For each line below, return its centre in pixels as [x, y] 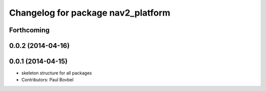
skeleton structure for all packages [57, 73]
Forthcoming [29, 30]
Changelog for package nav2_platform [90, 13]
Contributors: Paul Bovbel [48, 80]
